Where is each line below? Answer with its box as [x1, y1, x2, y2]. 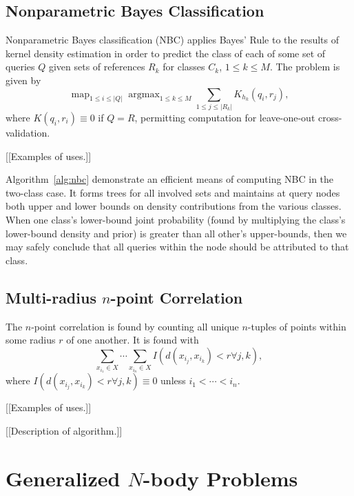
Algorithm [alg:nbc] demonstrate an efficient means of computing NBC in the [6, 172, 334, 186]
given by [6, 72, 41, 87]
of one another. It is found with [66, 333, 199, 347]
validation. [6, 125, 50, 139]
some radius [6, 333, 56, 347]
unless [160, 373, 186, 388]
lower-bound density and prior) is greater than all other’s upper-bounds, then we [6, 226, 347, 240]
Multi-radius [6, 286, 96, 308]
